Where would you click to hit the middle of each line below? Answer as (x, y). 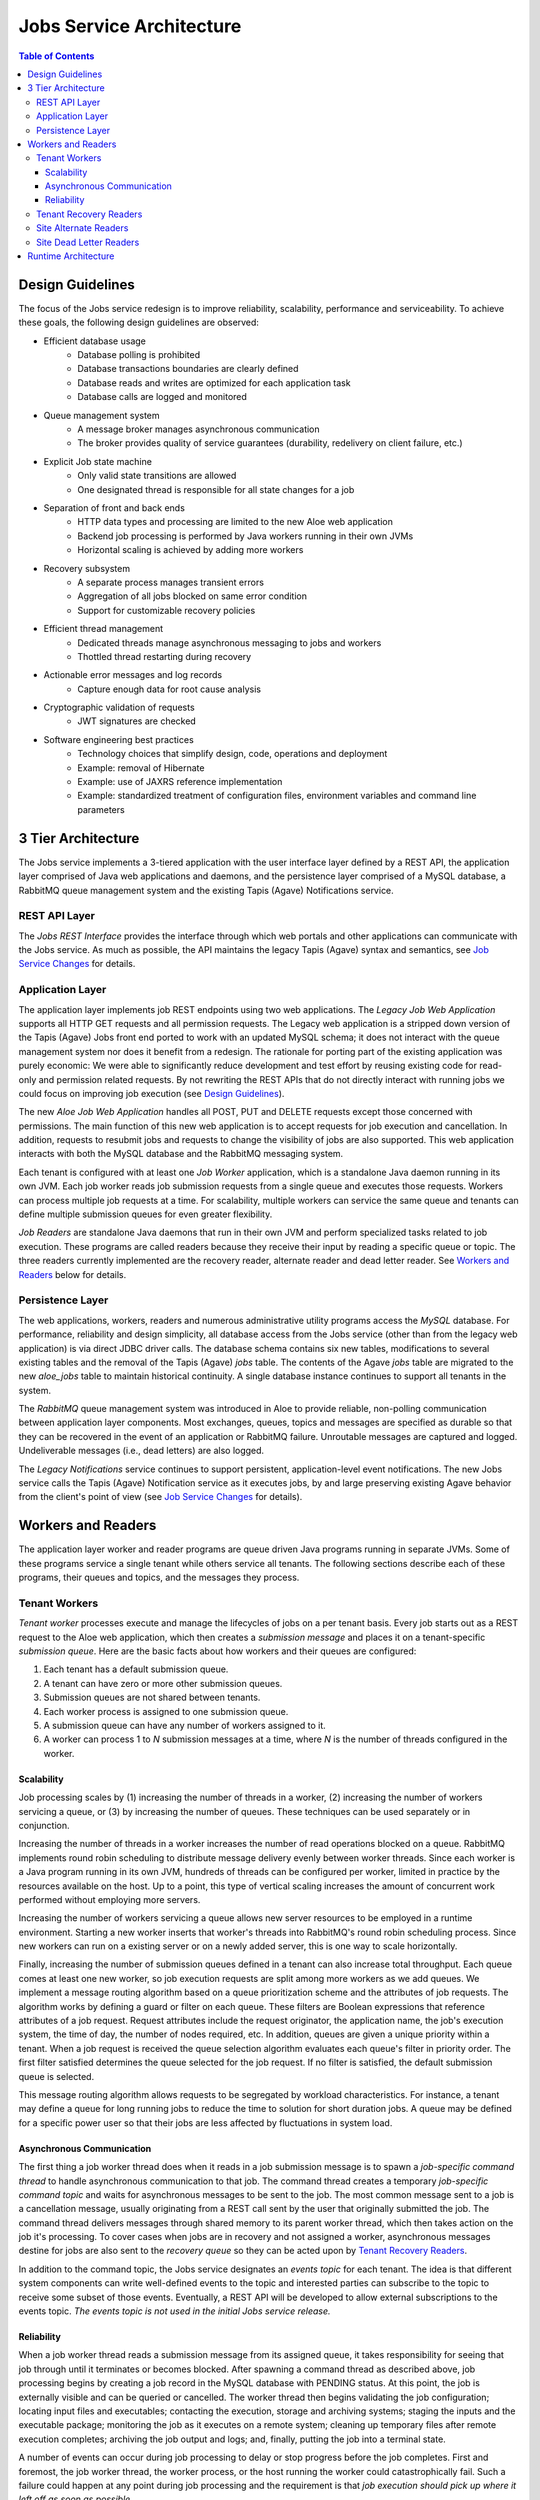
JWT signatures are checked (137, 721)
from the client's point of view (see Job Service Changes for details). (160, 1497)
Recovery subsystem (86, 568)
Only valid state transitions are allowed (157, 476)
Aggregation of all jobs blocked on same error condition (192, 596)
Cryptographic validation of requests (119, 707)
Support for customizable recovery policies (166, 610)
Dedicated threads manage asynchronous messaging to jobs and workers (229, 642)
